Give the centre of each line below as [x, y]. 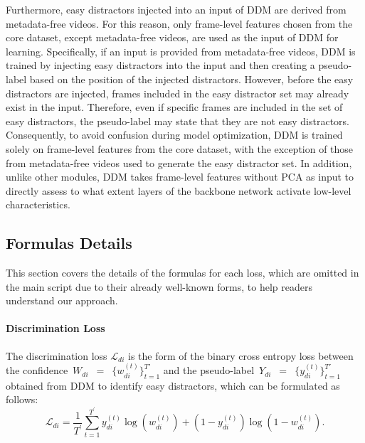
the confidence [37, 370]
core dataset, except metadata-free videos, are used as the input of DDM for [172, 37]
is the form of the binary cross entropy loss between [240, 355]
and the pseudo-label [209, 370]
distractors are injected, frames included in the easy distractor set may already [178, 93]
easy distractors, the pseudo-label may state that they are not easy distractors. [178, 121]
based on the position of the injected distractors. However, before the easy [191, 79]
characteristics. [38, 204]
